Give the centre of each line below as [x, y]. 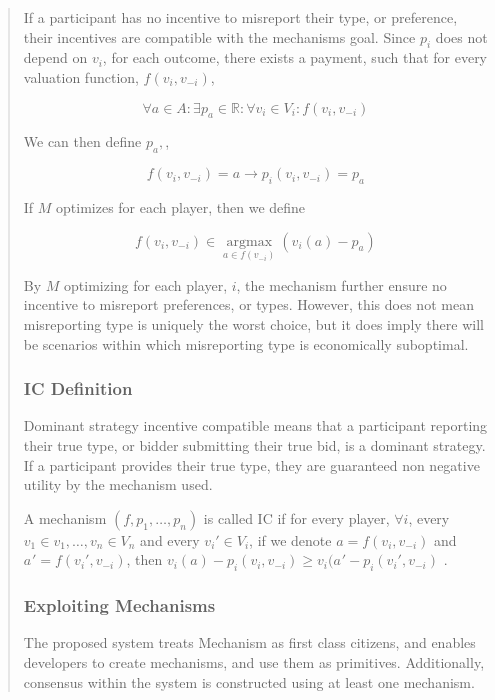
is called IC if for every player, [296, 517]
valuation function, [81, 76]
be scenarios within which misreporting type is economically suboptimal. [246, 343]
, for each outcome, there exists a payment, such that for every [295, 57]
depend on [55, 57]
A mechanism [65, 517]
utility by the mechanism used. [118, 484]
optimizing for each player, [146, 284]
